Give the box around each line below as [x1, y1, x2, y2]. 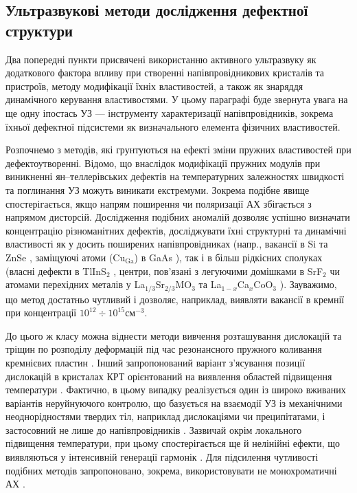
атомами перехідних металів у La [5, 277, 146, 292]
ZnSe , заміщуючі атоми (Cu [5, 250, 126, 264]
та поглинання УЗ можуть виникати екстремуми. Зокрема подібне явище [5, 182, 310, 197]
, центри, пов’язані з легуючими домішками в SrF [113, 263, 323, 278]
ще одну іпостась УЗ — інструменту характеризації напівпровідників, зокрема [5, 105, 334, 120]
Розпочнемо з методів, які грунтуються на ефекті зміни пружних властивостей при [5, 142, 352, 157]
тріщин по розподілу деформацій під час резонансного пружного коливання [5, 342, 322, 356]
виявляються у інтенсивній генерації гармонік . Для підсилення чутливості [5, 450, 319, 464]
